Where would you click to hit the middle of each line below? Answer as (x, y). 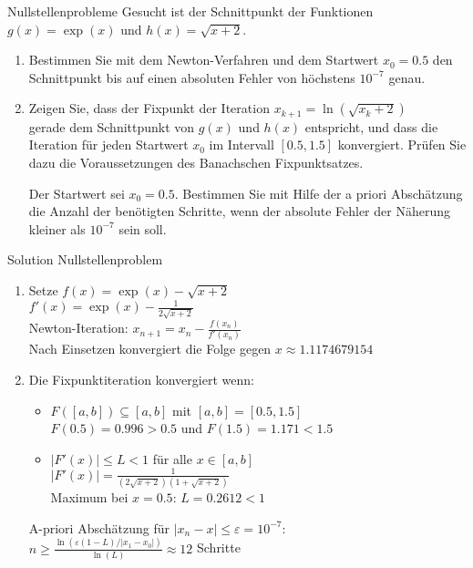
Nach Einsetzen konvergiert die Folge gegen (150, 349)
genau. (407, 77)
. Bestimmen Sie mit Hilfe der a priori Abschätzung (319, 193)
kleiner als (57, 228)
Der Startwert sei (77, 193)
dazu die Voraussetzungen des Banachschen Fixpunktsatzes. (196, 163)
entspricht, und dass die (371, 126)
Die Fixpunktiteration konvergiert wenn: (141, 380)
